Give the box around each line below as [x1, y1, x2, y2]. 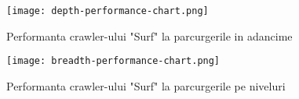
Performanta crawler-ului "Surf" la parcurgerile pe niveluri [6, 77, 286, 94]
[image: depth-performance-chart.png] [6, 5, 209, 16]
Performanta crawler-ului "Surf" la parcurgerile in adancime [6, 27, 293, 44]
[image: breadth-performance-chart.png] [6, 55, 221, 67]
